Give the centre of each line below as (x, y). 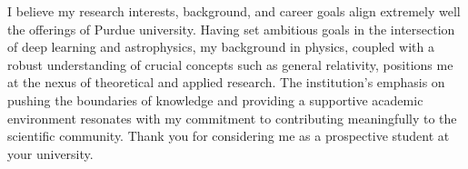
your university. (50, 153)
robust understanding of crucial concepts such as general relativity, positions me (230, 64)
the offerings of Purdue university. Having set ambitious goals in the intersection (231, 29)
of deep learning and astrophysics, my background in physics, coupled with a (221, 47)
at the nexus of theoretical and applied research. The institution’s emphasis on (226, 82)
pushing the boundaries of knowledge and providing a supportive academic (215, 99)
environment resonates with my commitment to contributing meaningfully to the (232, 118)
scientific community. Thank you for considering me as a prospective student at (229, 136)
